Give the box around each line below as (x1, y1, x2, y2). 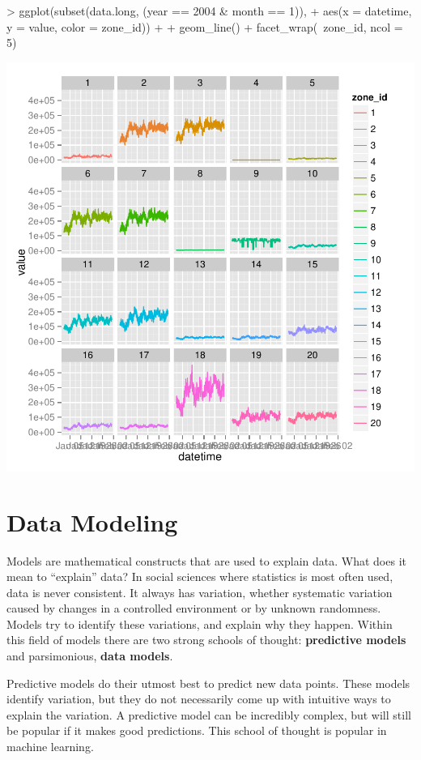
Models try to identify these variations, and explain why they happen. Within (6, 615, 393, 632)
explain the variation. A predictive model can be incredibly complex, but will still (6, 706, 411, 723)
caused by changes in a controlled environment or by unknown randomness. (6, 600, 381, 617)
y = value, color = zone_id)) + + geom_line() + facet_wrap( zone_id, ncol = (6, 18, 403, 35)
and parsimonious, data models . (6, 647, 173, 664)
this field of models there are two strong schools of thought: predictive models (6, 631, 406, 648)
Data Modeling (6, 505, 178, 538)
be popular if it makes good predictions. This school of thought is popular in (6, 722, 387, 739)
